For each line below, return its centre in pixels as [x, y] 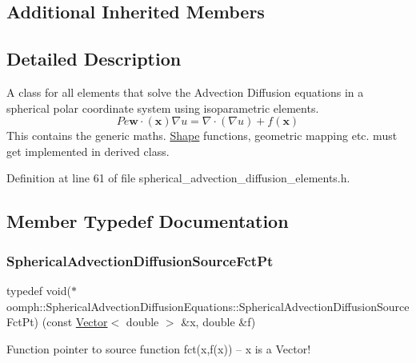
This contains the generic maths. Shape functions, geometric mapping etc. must [202, 136]
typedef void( [39, 290]
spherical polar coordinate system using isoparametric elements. [163, 108]
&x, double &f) [218, 322]
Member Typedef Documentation [148, 221]
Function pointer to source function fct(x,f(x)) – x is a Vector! [159, 348]
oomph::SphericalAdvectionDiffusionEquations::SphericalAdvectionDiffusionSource [208, 306]
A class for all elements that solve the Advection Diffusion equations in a [185, 92]
